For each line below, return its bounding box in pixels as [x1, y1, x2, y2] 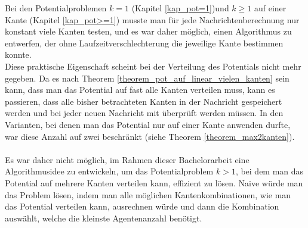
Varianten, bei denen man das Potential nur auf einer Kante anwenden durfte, [5, 118, 291, 130]
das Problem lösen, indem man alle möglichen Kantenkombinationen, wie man [5, 188, 291, 201]
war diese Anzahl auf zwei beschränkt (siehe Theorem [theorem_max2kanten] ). [5, 130, 295, 142]
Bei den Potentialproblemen [5, 2, 107, 14]
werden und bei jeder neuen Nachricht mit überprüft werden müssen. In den [5, 107, 284, 119]
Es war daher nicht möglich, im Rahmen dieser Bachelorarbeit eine [5, 153, 250, 165]
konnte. [5, 48, 32, 61]
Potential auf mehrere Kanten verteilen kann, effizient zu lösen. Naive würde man [5, 176, 303, 189]
